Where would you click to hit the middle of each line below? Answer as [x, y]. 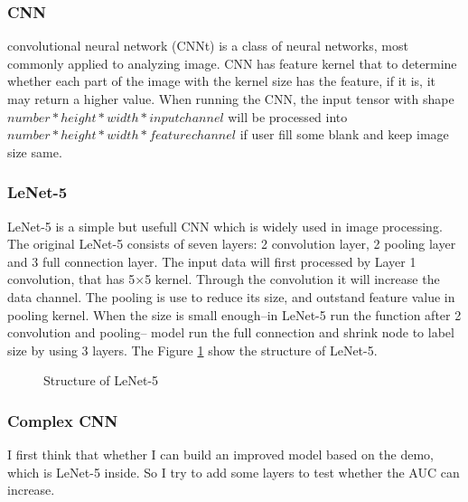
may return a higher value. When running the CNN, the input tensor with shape [231, 99]
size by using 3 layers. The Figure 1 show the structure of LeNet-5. [192, 350]
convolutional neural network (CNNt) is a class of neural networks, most [208, 46]
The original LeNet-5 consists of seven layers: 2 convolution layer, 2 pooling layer [232, 244]
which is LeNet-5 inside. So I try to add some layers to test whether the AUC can [234, 472]
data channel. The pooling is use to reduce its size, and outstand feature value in [231, 296]
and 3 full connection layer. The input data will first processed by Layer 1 [212, 261]
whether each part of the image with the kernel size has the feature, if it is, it [222, 81]
